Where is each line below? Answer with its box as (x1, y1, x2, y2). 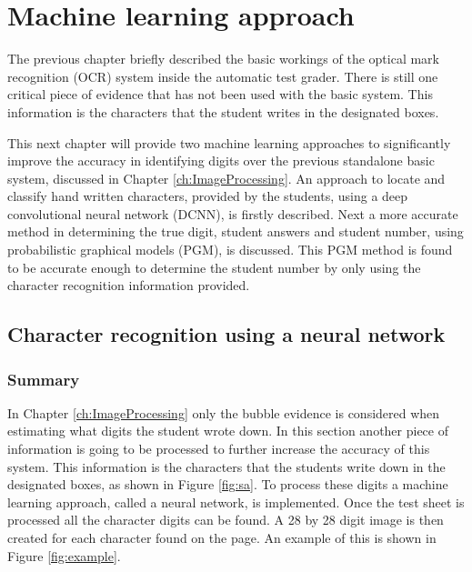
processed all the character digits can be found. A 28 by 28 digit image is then (7, 510, 444, 529)
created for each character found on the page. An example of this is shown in (7, 528, 437, 547)
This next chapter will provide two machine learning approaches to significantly (7, 133, 451, 152)
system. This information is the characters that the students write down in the (7, 457, 446, 476)
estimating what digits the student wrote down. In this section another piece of (7, 421, 449, 440)
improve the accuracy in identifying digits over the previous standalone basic (7, 151, 435, 170)
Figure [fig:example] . (7, 546, 121, 565)
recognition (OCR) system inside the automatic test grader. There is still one (7, 66, 438, 85)
